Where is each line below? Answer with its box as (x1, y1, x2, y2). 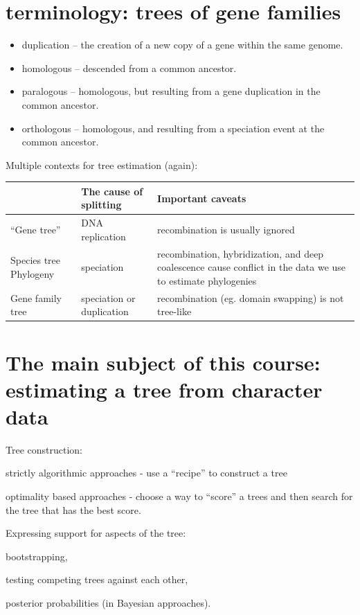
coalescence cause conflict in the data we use (157, 260, 346, 274)
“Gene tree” (10, 222, 61, 237)
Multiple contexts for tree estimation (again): (6, 157, 198, 172)
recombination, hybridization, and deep (157, 246, 324, 260)
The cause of (81, 184, 143, 198)
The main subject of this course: (6, 348, 321, 376)
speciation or (81, 290, 136, 305)
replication (81, 229, 126, 243)
